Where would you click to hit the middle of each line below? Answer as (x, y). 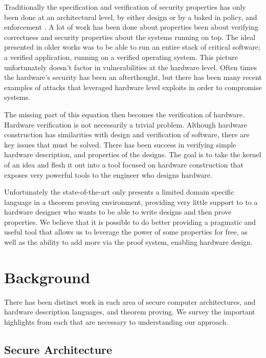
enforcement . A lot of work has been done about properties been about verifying (131, 27)
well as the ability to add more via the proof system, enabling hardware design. (128, 242)
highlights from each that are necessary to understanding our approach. (116, 321)
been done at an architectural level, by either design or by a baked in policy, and (131, 17)
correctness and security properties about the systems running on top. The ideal (130, 37)
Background (47, 277)
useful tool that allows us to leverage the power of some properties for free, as (126, 232)
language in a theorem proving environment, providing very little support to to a (131, 202)
